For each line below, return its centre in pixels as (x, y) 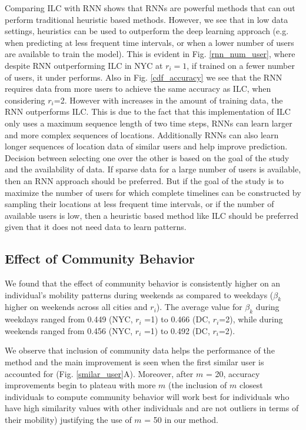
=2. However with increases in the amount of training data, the (168, 100)
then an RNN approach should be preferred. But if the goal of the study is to (144, 180)
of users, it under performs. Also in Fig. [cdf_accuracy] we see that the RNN (144, 77)
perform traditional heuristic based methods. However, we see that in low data (147, 19)
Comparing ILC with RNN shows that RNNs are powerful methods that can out (150, 8)
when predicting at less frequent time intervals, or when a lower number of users (149, 42)
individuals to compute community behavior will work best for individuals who (147, 396)
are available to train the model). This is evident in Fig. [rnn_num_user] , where (150, 54)
